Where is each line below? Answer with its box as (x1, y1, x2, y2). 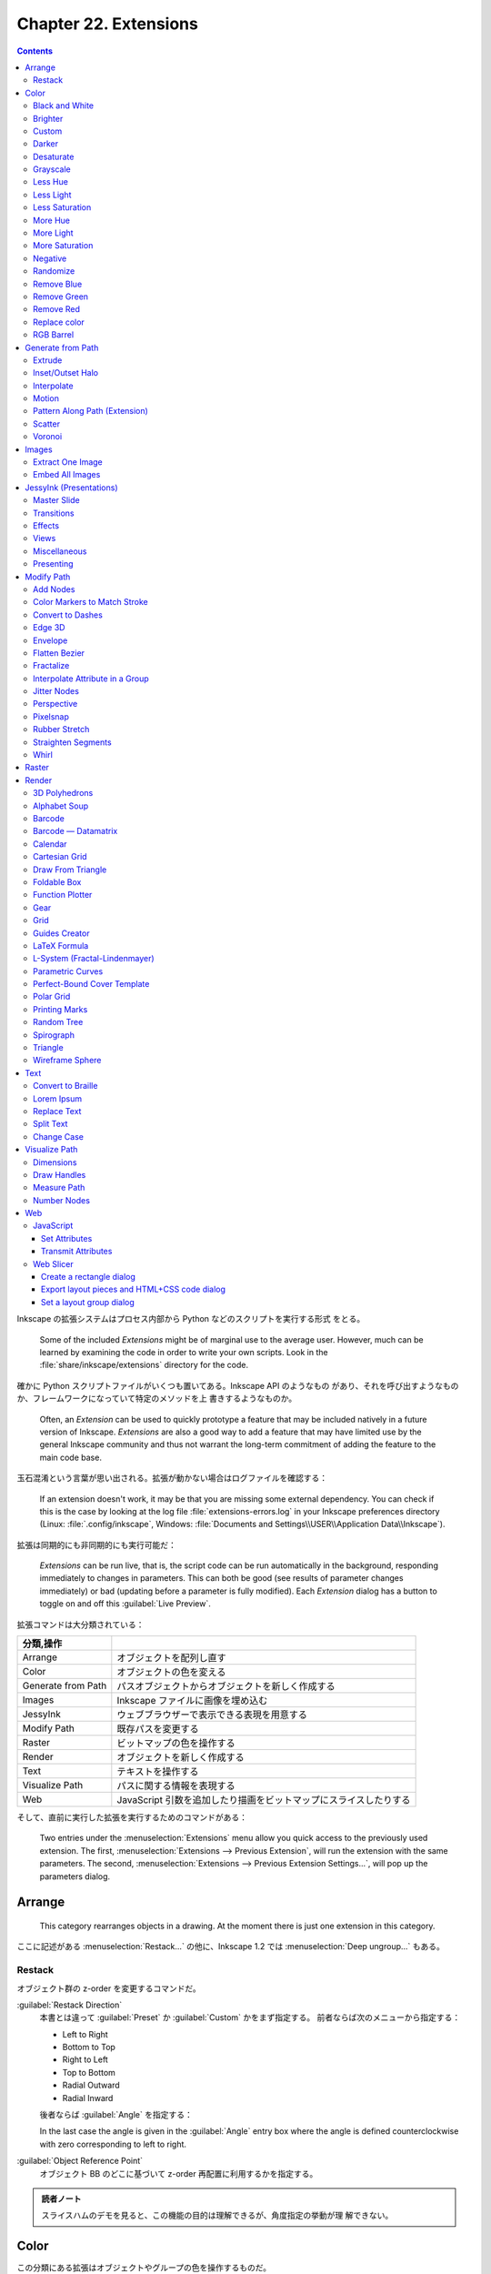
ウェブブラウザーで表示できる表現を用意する (116, 1708, 308, 1721)
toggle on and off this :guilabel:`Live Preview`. (39, 1598, 211, 1609)
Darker (33, 138, 59, 149)
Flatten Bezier (33, 647, 85, 659)
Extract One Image (33, 457, 104, 468)
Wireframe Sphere (33, 1055, 102, 1066)
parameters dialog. (39, 1870, 111, 1882)
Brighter (33, 113, 64, 124)
